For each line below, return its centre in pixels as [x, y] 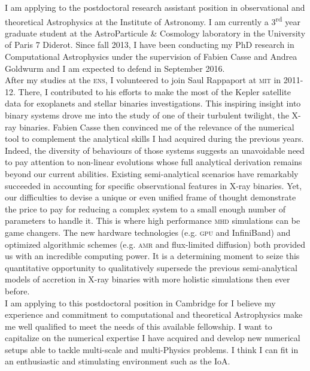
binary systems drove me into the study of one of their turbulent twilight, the [147, 115]
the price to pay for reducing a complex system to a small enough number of [145, 209]
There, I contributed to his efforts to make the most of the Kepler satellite [154, 91]
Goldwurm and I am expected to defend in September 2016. [115, 68]
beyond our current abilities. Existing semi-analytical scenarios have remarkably [152, 173]
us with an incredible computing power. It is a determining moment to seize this [152, 256]
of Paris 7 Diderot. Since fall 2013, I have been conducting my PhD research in [150, 45]
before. [17, 291]
